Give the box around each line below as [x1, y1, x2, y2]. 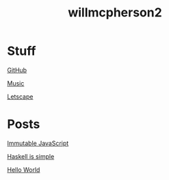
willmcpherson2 [68, 5, 162, 21]
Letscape [7, 92, 34, 101]
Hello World [7, 166, 40, 174]
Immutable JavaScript [7, 139, 69, 147]
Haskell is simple [7, 152, 55, 160]
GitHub [7, 66, 27, 74]
